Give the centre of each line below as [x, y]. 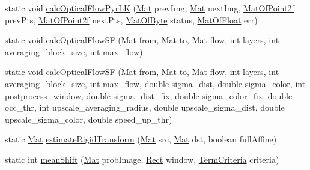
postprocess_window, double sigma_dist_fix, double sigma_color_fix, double [149, 95]
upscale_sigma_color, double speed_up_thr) [89, 119]
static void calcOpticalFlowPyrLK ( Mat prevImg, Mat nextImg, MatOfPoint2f [150, 8]
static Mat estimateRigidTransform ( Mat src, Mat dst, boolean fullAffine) [141, 139]
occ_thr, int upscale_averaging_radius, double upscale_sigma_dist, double [145, 107]
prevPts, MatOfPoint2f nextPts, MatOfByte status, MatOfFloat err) [131, 20]
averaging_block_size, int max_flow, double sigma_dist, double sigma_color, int [155, 83]
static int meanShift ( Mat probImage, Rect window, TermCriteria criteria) [142, 159]
